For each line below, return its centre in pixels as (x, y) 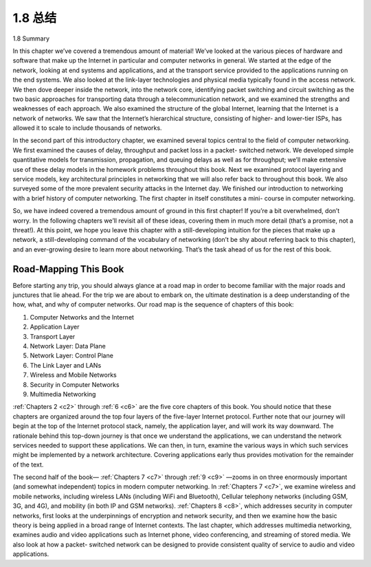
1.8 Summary (31, 38)
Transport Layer (53, 336)
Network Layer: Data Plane (68, 346)
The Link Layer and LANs (66, 365)
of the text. (28, 465)
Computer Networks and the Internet (82, 317)
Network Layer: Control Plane (71, 356)
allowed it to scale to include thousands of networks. (87, 128)
